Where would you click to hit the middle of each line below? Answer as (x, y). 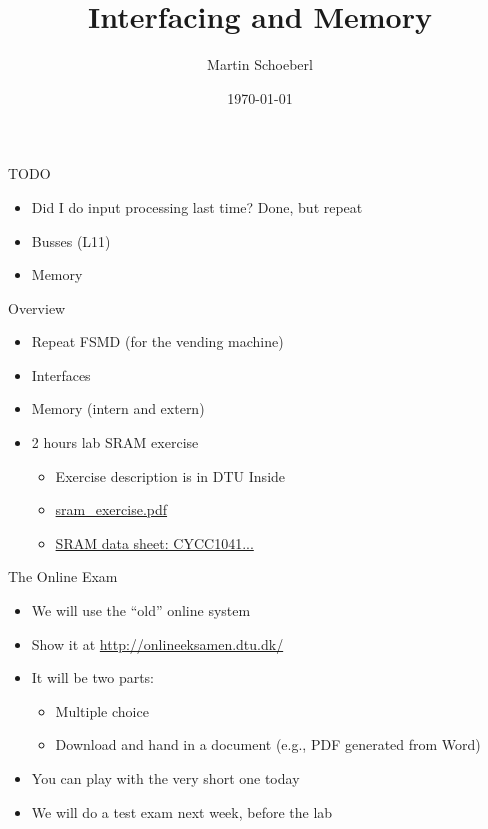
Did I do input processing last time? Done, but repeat (197, 206)
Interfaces (61, 374)
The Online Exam (63, 576)
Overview (37, 307)
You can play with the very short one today (165, 778)
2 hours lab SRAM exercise (115, 442)
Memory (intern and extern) (118, 408)
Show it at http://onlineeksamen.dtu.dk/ (157, 643)
